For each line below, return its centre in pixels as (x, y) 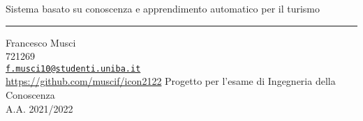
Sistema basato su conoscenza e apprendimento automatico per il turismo (163, 8)
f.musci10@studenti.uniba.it (73, 68)
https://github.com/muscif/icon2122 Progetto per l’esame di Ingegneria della (171, 81)
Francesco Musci (41, 42)
